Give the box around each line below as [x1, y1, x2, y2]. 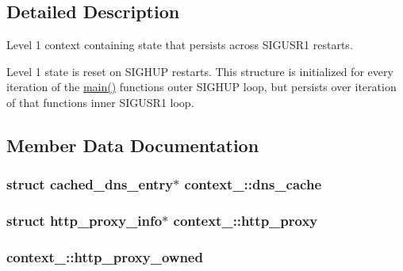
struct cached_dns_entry [6, 174, 174, 194]
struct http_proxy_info [6, 211, 163, 231]
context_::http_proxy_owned [6, 246, 203, 266]
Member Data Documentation [6, 132, 259, 157]
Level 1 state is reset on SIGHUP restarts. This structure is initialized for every [6, 63, 393, 79]
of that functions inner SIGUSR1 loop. [6, 94, 194, 110]
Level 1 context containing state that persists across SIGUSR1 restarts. [6, 36, 353, 53]
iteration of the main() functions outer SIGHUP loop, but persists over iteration [6, 78, 397, 95]
